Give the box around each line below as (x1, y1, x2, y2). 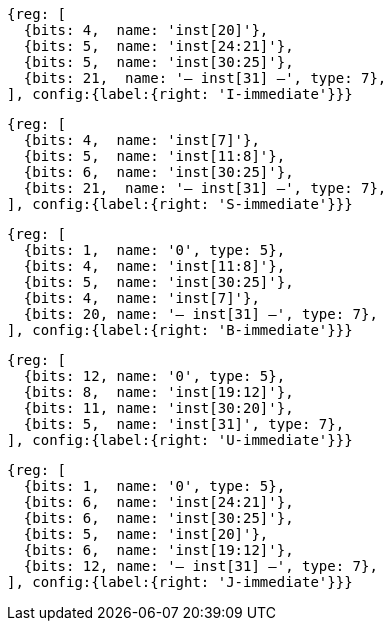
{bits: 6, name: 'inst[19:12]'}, (23, 542, 294, 558)
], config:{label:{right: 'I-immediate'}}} (7, 86, 353, 102)
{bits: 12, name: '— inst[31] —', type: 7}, (23, 558, 378, 574)
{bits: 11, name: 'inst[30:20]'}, (23, 400, 294, 416)
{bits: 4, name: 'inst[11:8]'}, (23, 258, 286, 274)
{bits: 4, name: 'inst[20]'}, (23, 22, 269, 38)
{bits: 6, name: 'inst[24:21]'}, (23, 494, 294, 510)
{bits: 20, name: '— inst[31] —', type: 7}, (23, 306, 378, 322)
